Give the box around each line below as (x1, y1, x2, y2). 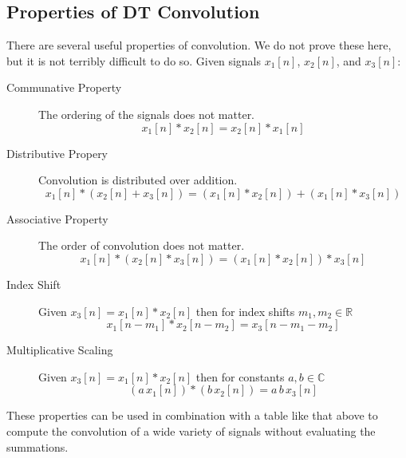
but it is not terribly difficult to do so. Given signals (6, 52, 262, 69)
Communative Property (6, 79, 122, 96)
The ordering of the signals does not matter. (38, 105, 255, 122)
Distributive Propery (6, 144, 108, 161)
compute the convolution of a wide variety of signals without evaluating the (6, 422, 376, 439)
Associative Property (6, 210, 108, 227)
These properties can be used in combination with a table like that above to (6, 407, 378, 424)
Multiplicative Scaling (6, 342, 113, 358)
